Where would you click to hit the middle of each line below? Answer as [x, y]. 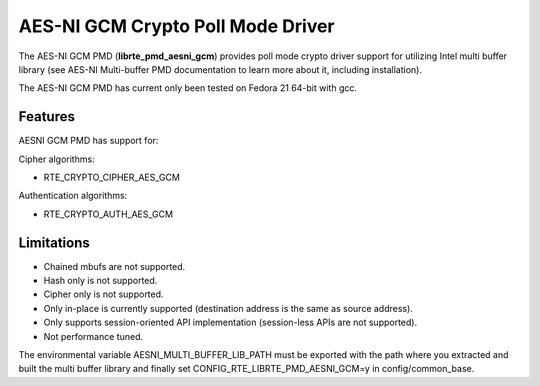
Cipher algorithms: [56, 159]
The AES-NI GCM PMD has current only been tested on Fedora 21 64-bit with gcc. [187, 88]
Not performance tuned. [93, 336]
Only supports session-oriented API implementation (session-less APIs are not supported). [230, 322]
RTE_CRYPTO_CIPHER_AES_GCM [111, 177]
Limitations [54, 242]
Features [46, 116]
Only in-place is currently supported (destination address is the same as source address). [228, 308]
